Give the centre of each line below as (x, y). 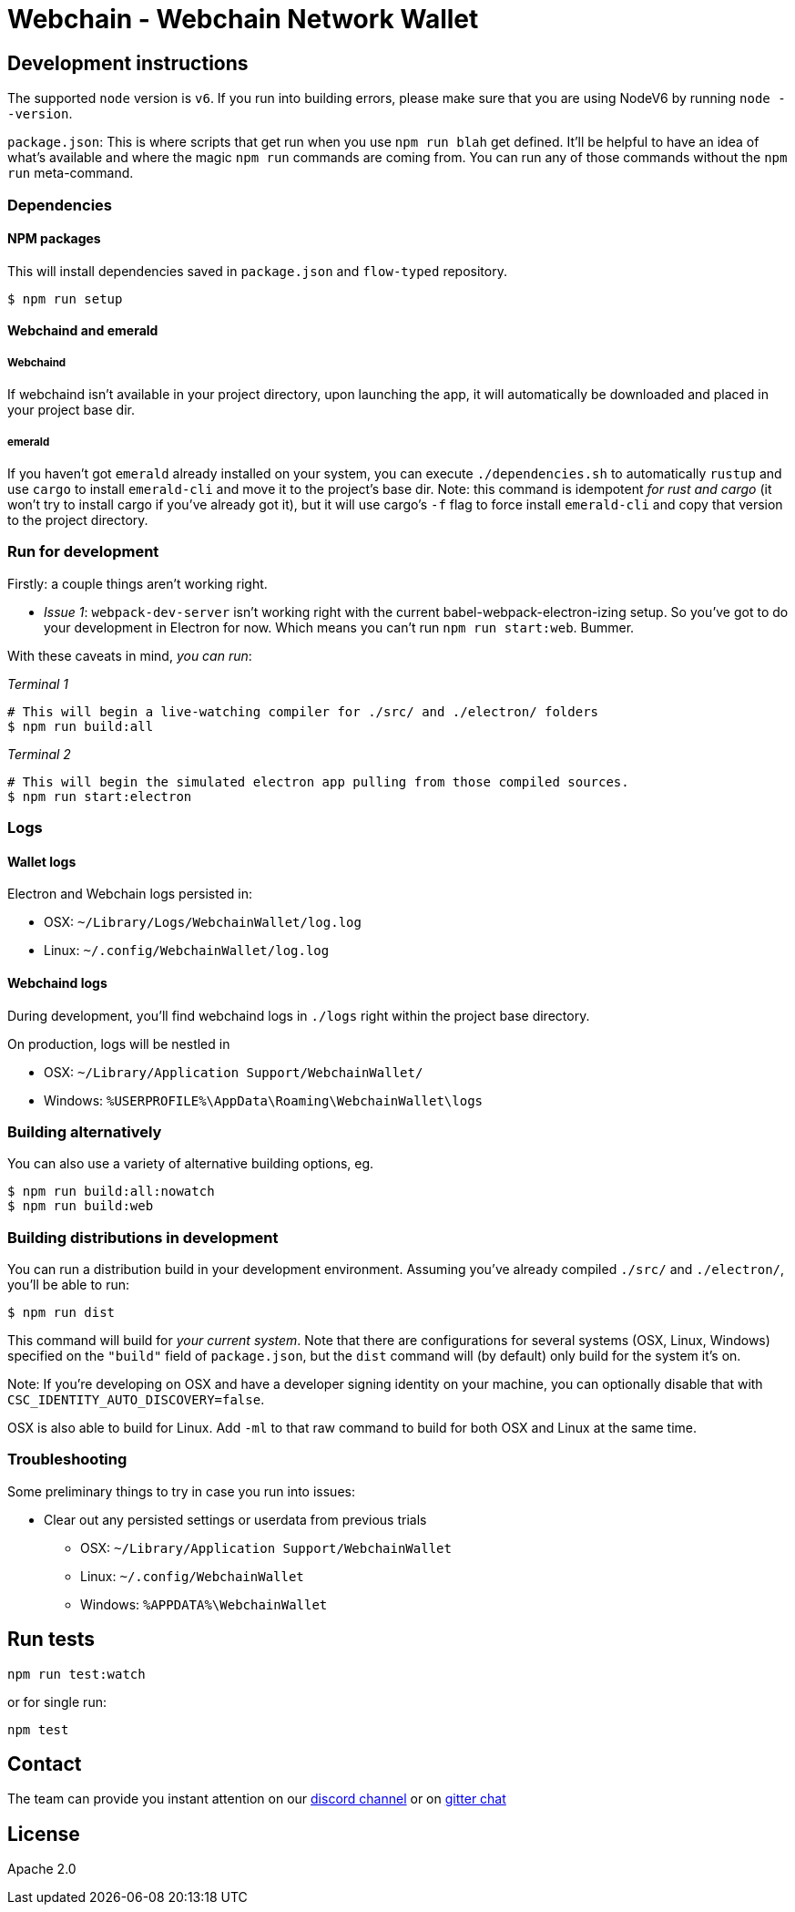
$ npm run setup (65, 298)
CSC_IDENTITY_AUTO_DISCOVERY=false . (136, 1399)
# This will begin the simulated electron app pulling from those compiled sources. (318, 781)
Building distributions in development (143, 1237)
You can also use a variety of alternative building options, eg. (191, 1164)
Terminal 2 (39, 754)
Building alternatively (85, 1131)
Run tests (51, 1640)
